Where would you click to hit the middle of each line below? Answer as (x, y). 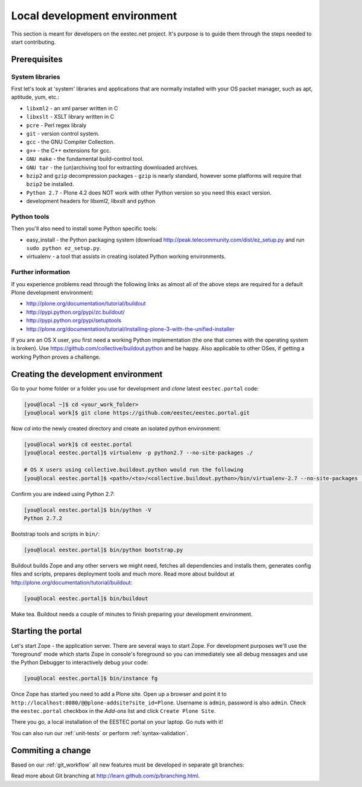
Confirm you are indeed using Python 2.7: (63, 494)
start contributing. (33, 42)
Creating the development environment (87, 374)
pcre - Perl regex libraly (56, 125)
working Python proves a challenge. (56, 357)
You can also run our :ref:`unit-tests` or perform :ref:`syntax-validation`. (100, 733)
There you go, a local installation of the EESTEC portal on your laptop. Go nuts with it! (117, 722)
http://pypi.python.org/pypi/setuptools (74, 321)
